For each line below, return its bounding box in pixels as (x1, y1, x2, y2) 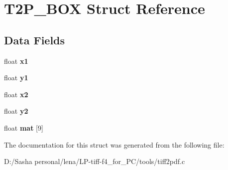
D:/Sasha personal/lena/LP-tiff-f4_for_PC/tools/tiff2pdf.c (4, 156, 185, 167)
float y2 (4, 106, 28, 116)
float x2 (4, 89, 28, 99)
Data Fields (4, 32, 65, 47)
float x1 (4, 55, 28, 66)
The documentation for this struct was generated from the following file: (4, 139, 225, 150)
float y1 (4, 72, 28, 83)
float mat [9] (4, 122, 43, 133)
